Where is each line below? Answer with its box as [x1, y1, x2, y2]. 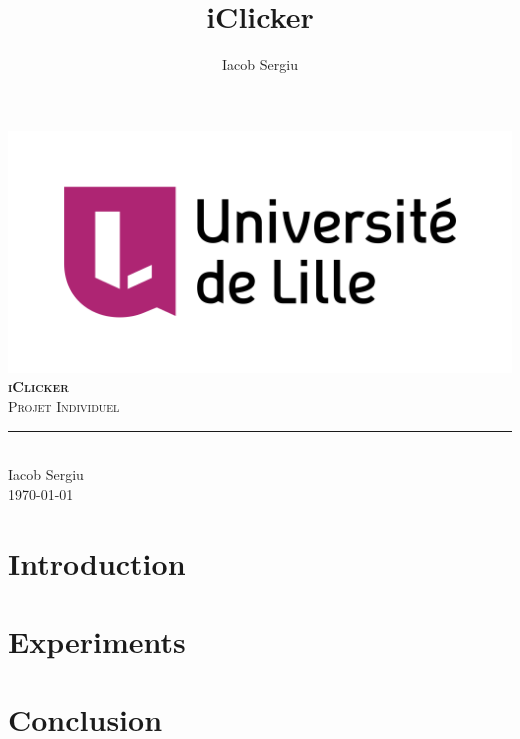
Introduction [8, 542, 186, 583]
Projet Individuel [8, 396, 120, 417]
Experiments [8, 621, 186, 661]
